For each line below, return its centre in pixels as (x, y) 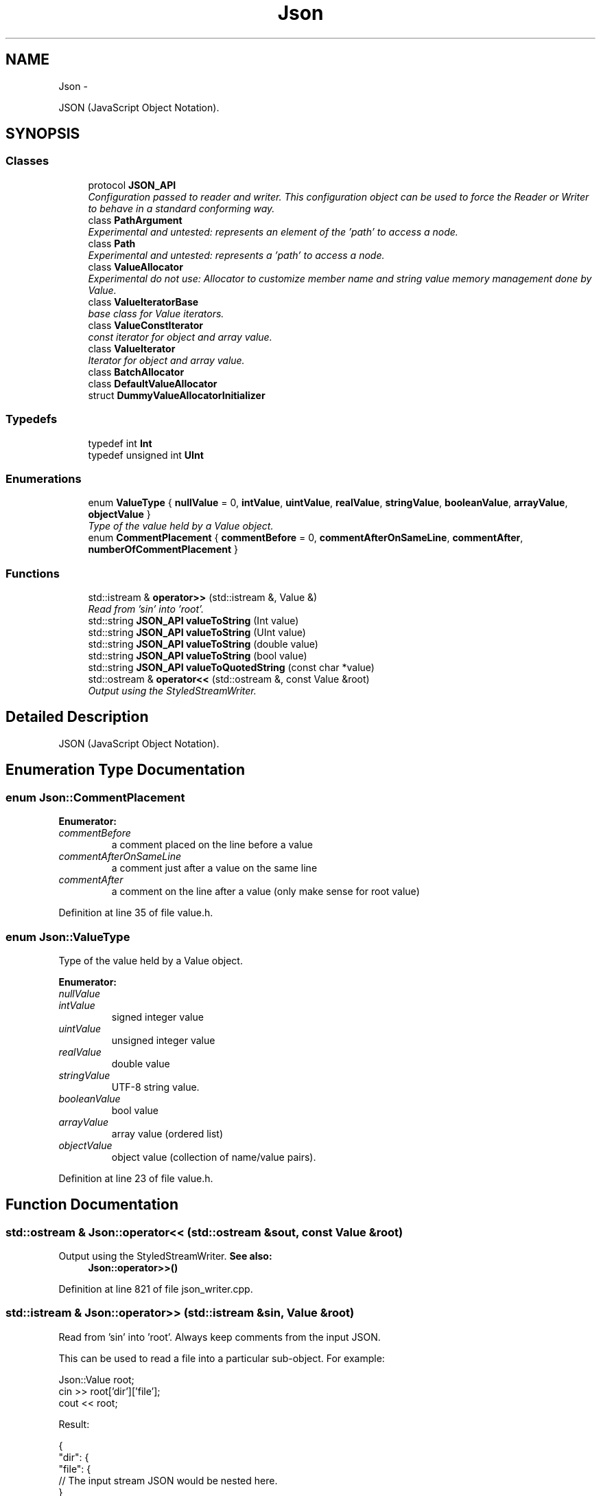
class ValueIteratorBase (143, 302)
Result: (74, 1424)
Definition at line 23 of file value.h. (136, 1178)
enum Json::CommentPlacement (95, 797)
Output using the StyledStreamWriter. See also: (165, 1256)
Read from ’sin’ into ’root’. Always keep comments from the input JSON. (220, 1337)
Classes (27, 161)
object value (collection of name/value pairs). (214, 1157)
